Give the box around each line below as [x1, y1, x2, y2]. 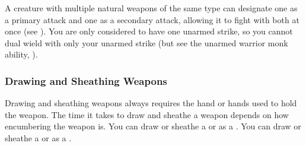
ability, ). [5, 48, 38, 61]
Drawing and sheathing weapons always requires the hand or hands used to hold [5, 97, 297, 109]
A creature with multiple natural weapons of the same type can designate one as [5, 2, 298, 14]
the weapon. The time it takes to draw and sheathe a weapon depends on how [5, 108, 289, 120]
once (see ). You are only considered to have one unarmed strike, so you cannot [5, 25, 293, 37]
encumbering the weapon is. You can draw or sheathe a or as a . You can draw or [5, 120, 301, 132]
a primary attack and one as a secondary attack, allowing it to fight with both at [5, 13, 299, 26]
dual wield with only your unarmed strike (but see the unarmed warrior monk [5, 36, 288, 49]
